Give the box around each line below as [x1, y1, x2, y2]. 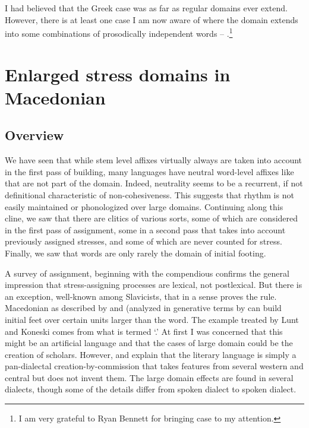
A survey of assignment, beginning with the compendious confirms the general [5, 267, 289, 279]
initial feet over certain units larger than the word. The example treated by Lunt [5, 313, 299, 325]
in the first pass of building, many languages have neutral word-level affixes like [5, 165, 294, 177]
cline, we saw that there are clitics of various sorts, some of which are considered [5, 212, 298, 224]
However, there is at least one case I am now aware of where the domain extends [5, 13, 298, 26]
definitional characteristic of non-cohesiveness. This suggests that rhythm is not [5, 188, 294, 201]
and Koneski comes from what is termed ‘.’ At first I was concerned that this [5, 325, 283, 337]
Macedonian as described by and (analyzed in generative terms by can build [5, 302, 282, 314]
